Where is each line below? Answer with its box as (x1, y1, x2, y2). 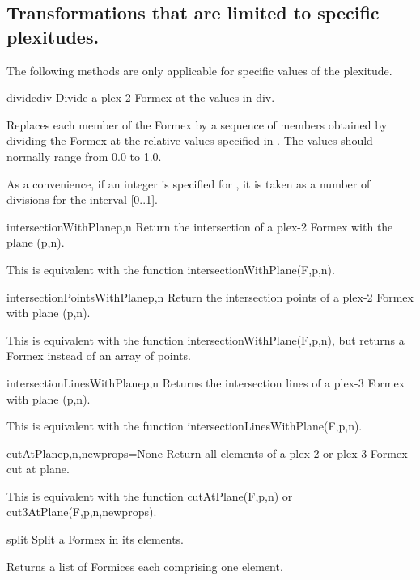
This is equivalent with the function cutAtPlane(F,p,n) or (6, 487, 293, 504)
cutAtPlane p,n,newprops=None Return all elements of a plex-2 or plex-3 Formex (6, 444, 408, 461)
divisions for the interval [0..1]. (6, 191, 158, 208)
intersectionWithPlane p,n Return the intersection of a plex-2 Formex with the (6, 218, 393, 235)
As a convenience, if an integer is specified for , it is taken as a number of (6, 175, 371, 192)
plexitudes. (6, 23, 100, 49)
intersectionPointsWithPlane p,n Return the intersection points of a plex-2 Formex (6, 288, 414, 305)
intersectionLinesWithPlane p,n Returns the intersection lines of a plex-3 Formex (6, 374, 405, 391)
